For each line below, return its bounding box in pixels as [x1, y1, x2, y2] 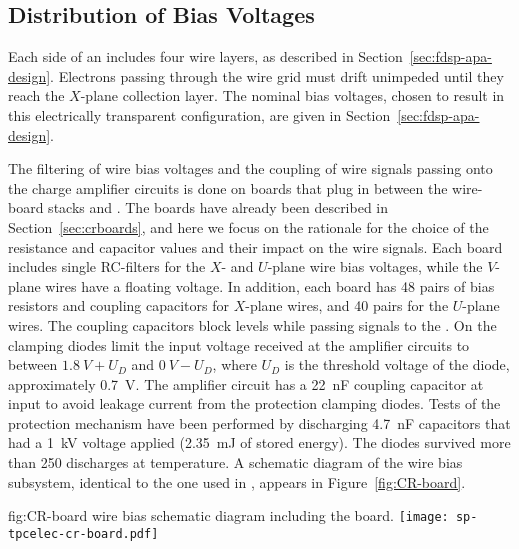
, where [212, 354, 257, 375]
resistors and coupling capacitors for [8, 295, 229, 316]
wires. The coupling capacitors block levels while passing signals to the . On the [8, 314, 497, 335]
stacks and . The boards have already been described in [48, 197, 389, 218]
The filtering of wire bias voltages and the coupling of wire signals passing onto [8, 158, 493, 179]
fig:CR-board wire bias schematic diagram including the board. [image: [8, 505, 449, 526]
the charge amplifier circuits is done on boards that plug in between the [8, 177, 448, 198]
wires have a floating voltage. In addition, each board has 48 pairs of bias [45, 275, 495, 296]
